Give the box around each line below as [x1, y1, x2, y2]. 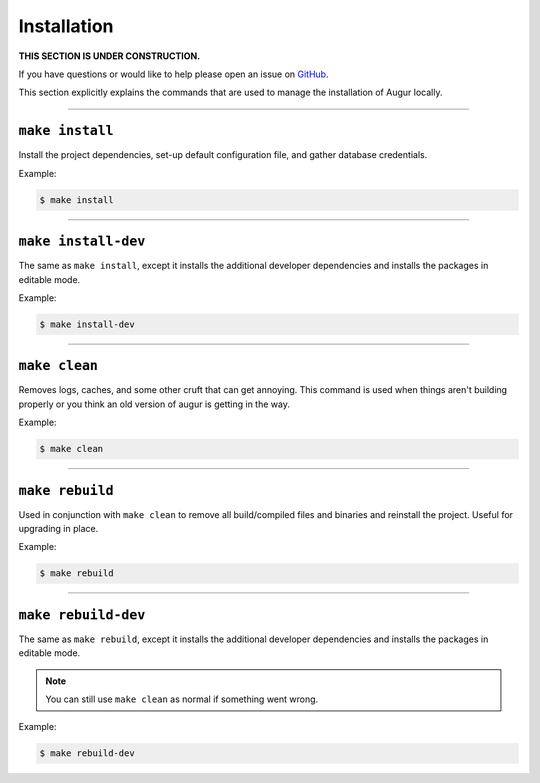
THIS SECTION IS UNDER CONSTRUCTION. [18, 50, 201, 62]
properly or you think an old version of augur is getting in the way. [18, 398, 290, 410]
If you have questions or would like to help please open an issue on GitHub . [18, 68, 329, 80]
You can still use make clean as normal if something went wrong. [45, 693, 319, 705]
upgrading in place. [18, 523, 99, 535]
